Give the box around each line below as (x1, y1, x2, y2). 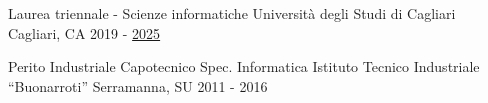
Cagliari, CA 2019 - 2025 (8, 22, 161, 43)
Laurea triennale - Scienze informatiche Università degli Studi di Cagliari (8, 3, 456, 23)
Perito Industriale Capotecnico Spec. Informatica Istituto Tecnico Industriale (8, 56, 480, 77)
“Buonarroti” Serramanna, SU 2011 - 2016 (8, 75, 268, 96)
